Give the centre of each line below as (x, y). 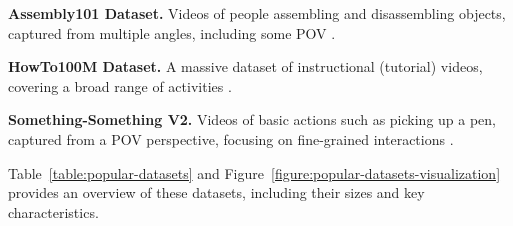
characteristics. (53, 211)
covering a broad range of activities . (120, 85)
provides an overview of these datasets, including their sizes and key (216, 192)
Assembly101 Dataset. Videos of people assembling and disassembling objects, (257, 13)
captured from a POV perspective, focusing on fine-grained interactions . (231, 138)
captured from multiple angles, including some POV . (172, 32)
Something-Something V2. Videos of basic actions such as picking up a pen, (252, 119)
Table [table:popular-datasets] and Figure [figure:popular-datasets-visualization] (254, 172)
